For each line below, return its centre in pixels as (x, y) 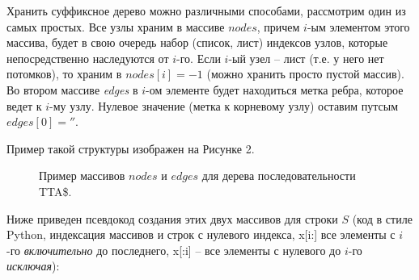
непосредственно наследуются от (88, 58)
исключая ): (33, 266)
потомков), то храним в (64, 74)
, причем (278, 26)
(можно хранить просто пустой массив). (305, 74)
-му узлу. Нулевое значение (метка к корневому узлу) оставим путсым (223, 105)
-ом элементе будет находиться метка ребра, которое (275, 89)
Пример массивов (82, 176)
